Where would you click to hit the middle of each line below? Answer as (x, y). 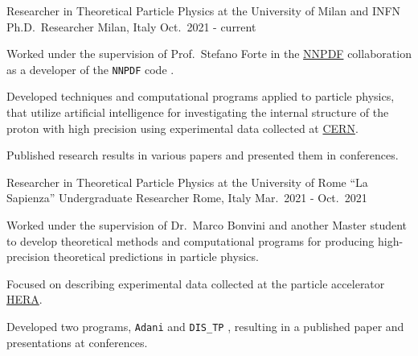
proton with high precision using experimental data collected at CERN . (182, 128)
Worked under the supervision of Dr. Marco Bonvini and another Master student (207, 225)
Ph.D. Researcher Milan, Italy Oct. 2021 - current (131, 26)
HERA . (25, 299)
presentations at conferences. (77, 342)
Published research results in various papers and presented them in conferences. (203, 155)
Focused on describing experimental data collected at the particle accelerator (196, 283)
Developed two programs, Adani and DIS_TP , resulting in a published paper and (205, 326)
